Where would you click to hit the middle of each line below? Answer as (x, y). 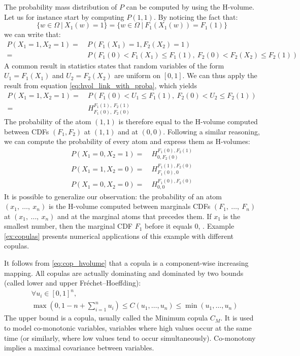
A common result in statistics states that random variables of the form (114, 65)
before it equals (169, 226)
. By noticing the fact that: (196, 16)
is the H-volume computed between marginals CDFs (129, 206)
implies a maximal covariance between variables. (79, 348)
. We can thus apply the (220, 75)
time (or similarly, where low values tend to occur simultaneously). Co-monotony (130, 337)
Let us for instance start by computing (64, 16)
